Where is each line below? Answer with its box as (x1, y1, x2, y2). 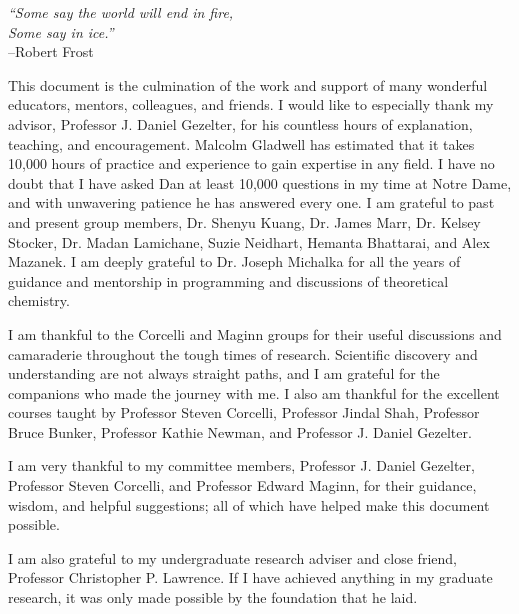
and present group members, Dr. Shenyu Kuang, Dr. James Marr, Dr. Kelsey (8, 211, 481, 232)
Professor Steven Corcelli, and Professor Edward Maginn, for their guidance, (8, 475, 477, 496)
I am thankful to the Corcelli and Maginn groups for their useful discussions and (8, 323, 502, 344)
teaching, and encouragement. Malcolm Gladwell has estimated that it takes (8, 133, 475, 154)
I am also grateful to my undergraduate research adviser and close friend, (8, 547, 457, 568)
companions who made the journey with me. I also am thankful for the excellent (8, 382, 500, 403)
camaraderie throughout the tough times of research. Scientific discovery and (8, 343, 478, 364)
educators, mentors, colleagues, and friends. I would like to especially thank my (8, 94, 494, 115)
